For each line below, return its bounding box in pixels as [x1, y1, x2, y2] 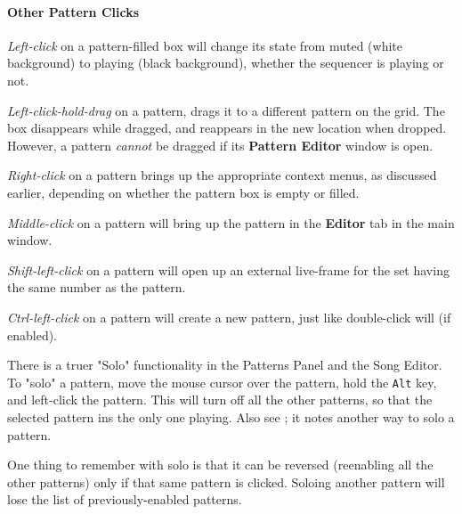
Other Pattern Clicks [7, 2, 140, 20]
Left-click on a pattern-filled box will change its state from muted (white [7, 36, 403, 54]
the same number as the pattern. [7, 278, 186, 297]
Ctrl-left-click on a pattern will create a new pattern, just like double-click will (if [7, 307, 451, 326]
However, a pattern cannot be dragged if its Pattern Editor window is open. [7, 135, 434, 154]
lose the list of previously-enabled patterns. [7, 490, 242, 509]
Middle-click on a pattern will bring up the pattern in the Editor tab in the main [7, 213, 455, 232]
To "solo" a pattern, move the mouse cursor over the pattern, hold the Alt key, [7, 372, 437, 391]
